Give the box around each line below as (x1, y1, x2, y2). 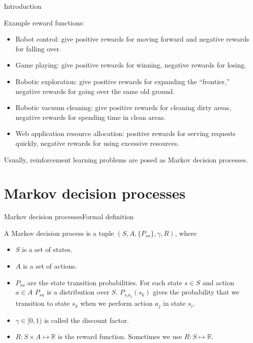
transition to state (15, 298, 70, 308)
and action (202, 277, 234, 287)
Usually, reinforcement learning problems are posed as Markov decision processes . (4, 154, 248, 164)
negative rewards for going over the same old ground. (15, 86, 175, 96)
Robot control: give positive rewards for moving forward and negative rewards (15, 34, 250, 44)
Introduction (4, 1, 42, 11)
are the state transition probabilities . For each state (27, 277, 183, 287)
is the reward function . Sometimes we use (58, 331, 182, 342)
